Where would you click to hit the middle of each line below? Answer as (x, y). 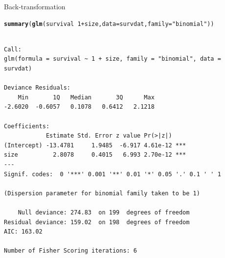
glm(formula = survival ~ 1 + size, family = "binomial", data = (112, 59)
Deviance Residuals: (37, 88)
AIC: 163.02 (23, 232)
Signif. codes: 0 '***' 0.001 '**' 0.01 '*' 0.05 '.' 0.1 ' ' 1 (112, 174)
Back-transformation (35, 6)
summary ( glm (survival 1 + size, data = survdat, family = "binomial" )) (109, 24)
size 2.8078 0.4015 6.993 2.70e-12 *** (95, 155)
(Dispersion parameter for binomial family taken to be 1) (102, 193)
